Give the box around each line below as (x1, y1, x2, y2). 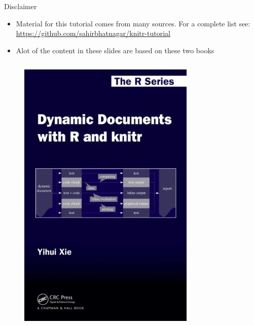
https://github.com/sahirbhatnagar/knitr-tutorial (16, 28, 170, 39)
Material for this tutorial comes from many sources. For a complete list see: (16, 18, 250, 28)
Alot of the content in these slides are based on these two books (16, 45, 214, 55)
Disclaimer (4, 1, 37, 11)
